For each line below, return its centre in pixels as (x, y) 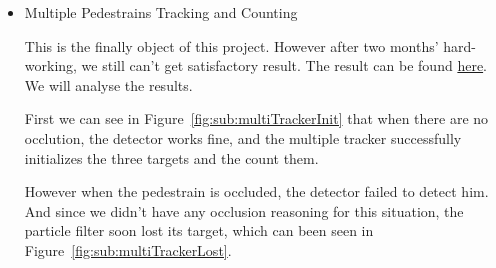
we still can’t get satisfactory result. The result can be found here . (284, 65)
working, (50, 65)
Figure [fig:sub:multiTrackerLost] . (128, 249)
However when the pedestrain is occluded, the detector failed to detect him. (256, 191)
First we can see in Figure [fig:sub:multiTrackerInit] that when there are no (256, 118)
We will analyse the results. (108, 84)
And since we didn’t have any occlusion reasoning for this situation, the (244, 210)
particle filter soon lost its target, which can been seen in (199, 230)
